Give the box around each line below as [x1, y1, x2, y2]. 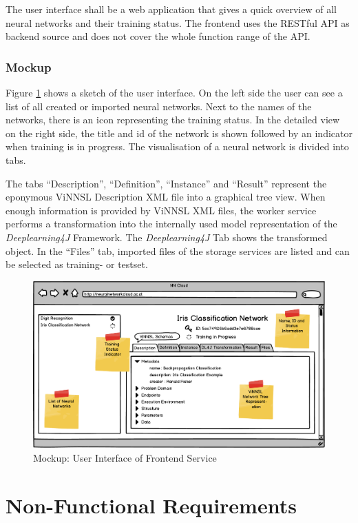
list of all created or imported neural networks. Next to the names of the [6, 99, 312, 113]
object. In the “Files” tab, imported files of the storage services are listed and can [6, 243, 350, 258]
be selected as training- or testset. [6, 257, 148, 271]
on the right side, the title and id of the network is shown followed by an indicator [6, 125, 352, 140]
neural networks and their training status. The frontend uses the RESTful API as [6, 15, 350, 30]
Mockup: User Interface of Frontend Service [33, 450, 217, 464]
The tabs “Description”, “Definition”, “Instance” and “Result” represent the [6, 176, 327, 190]
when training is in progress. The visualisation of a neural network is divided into [6, 139, 349, 154]
